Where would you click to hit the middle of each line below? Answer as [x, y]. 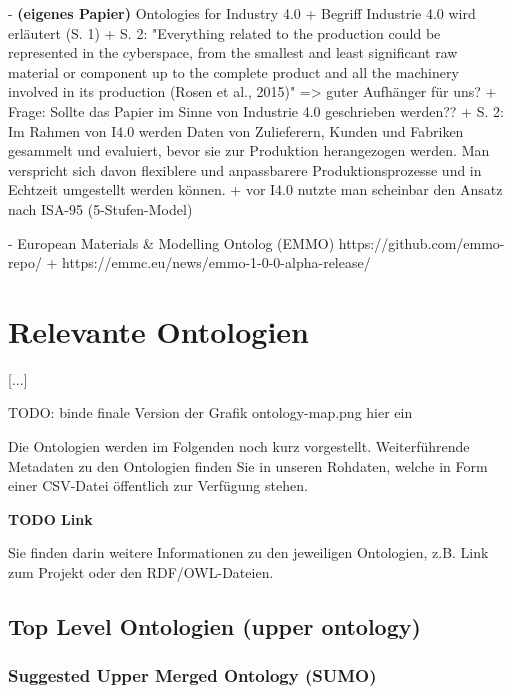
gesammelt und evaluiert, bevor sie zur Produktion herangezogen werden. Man [249, 150]
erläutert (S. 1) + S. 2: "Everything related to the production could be [224, 32]
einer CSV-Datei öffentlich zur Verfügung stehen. [158, 485]
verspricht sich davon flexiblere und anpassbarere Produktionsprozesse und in [245, 169]
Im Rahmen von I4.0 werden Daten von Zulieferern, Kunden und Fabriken [236, 130]
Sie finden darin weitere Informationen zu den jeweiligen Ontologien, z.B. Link [248, 552]
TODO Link [50, 518]
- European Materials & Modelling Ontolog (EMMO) [171, 242]
